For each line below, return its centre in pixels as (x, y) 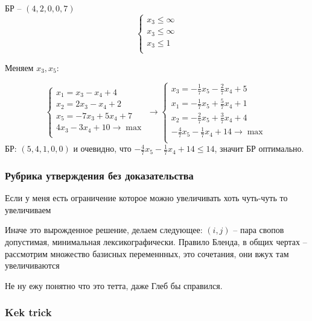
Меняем (19, 67)
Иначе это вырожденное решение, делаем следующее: (104, 230)
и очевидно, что (102, 148)
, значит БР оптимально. (259, 148)
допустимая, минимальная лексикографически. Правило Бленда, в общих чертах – (156, 242)
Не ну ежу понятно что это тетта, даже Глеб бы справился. (114, 285)
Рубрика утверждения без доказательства (99, 175)
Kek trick (28, 312)
